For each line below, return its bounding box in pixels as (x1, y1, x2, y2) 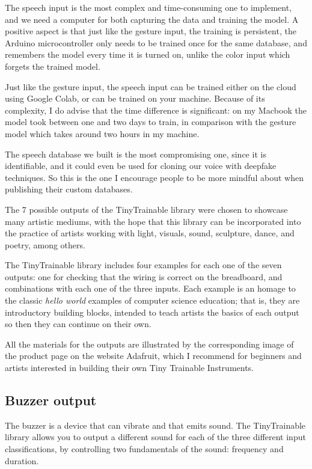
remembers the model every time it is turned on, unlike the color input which (5, 48, 290, 61)
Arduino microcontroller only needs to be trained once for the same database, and (5, 36, 307, 49)
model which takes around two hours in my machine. (5, 127, 200, 139)
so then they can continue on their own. (5, 317, 151, 330)
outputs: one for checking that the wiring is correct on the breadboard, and (5, 270, 283, 283)
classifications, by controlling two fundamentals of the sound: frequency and (5, 443, 284, 455)
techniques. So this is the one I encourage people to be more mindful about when (5, 171, 304, 183)
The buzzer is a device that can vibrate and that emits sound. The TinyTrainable (5, 418, 306, 431)
